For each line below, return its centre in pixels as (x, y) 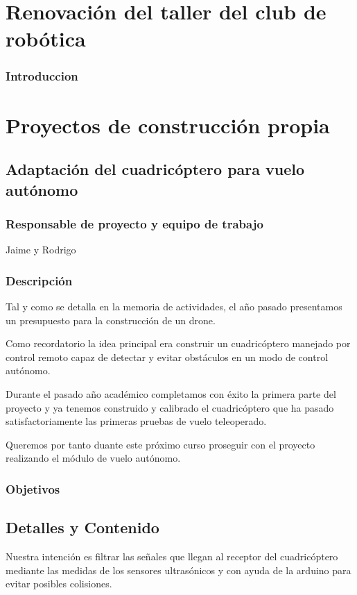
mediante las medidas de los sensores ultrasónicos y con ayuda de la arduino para (178, 570)
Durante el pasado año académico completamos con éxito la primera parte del (171, 393)
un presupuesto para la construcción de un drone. (111, 320)
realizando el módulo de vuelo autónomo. (93, 458)
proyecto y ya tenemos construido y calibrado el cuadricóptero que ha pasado (170, 407)
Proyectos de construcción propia (168, 125)
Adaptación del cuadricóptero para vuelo (155, 169)
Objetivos (33, 488)
